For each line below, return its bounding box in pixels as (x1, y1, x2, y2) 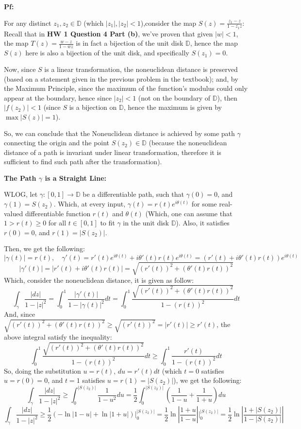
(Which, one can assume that (145, 208, 233, 218)
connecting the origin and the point (4, 137, 110, 148)
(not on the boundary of (138, 92, 211, 103)
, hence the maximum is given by (123, 102, 222, 112)
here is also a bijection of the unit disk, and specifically (25, 48, 189, 58)
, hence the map (190, 38, 238, 48)
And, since (4, 309, 35, 319)
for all (48, 218, 67, 228)
